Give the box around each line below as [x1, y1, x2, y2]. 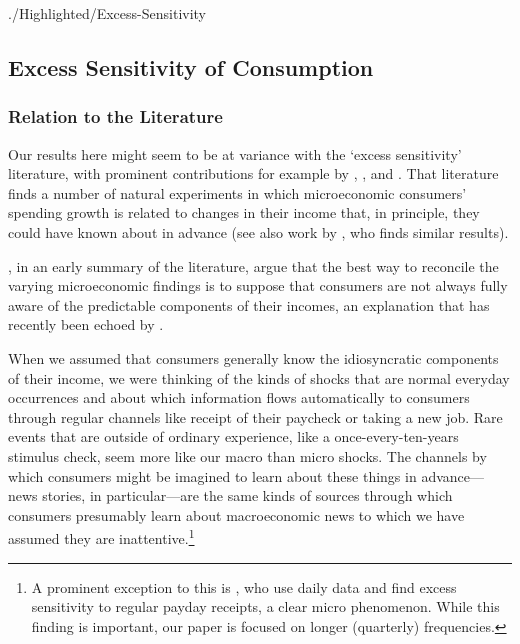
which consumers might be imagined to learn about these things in [8, 465, 417, 486]
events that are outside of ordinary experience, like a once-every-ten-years [8, 426, 459, 447]
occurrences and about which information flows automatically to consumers [8, 387, 470, 408]
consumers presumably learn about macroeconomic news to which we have [8, 504, 465, 525]
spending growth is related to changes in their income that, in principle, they [8, 202, 480, 223]
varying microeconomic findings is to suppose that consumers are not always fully [8, 275, 508, 296]
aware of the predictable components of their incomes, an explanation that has [8, 294, 490, 315]
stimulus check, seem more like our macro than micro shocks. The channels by [8, 445, 487, 466]
